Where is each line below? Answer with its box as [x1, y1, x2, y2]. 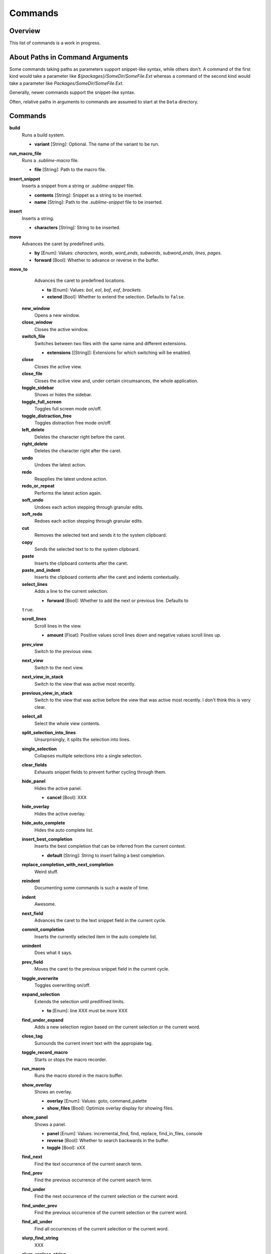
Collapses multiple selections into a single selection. [34, 753, 143, 759]
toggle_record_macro [22, 1049, 68, 1055]
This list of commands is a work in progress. [9, 40, 101, 46]
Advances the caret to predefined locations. [34, 277, 125, 283]
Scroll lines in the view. [34, 622, 82, 629]
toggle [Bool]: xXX [47, 1144, 85, 1151]
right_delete [22, 441, 48, 447]
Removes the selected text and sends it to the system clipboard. [34, 532, 167, 538]
